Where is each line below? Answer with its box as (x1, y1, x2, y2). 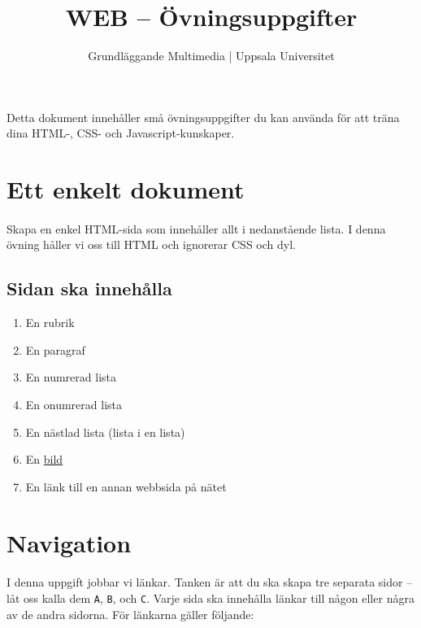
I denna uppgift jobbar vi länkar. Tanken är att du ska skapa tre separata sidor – (7, 573, 413, 591)
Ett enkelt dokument (7, 172, 245, 206)
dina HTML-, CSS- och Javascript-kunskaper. (7, 124, 235, 142)
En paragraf (25, 341, 85, 358)
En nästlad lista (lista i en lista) (25, 423, 185, 440)
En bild (25, 451, 63, 468)
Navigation (7, 526, 132, 559)
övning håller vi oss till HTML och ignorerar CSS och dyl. (7, 236, 296, 253)
